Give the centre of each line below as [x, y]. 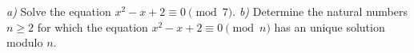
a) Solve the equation [59, 11]
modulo [25, 42]
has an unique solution [330, 26]
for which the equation [92, 26]
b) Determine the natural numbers [324, 11]
